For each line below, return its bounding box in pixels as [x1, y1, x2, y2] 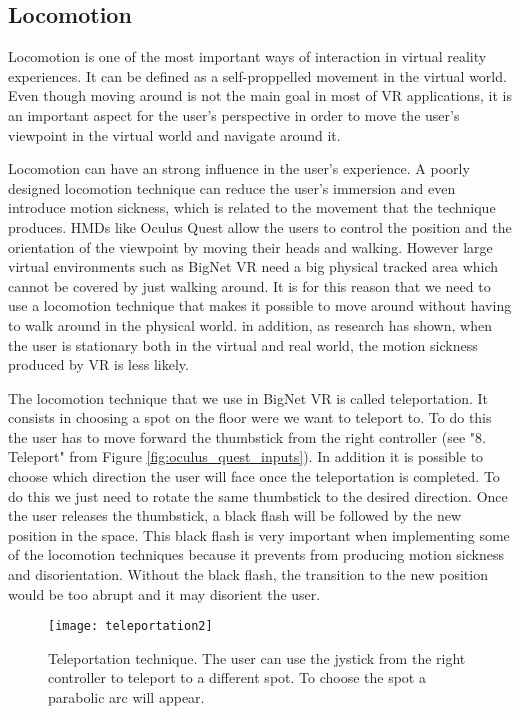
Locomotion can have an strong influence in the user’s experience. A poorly [8, 158, 470, 179]
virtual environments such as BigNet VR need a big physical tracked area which [8, 256, 499, 277]
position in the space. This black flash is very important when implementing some [8, 524, 510, 545]
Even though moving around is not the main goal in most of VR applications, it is [8, 85, 512, 106]
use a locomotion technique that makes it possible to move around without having [8, 295, 512, 316]
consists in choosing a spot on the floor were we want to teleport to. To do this [8, 407, 492, 428]
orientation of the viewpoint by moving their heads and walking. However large [8, 236, 493, 257]
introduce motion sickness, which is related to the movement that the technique [8, 197, 496, 218]
